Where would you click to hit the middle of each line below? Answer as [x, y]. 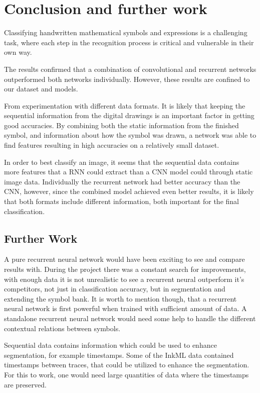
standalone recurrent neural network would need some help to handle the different [130, 318]
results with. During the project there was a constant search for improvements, [125, 269]
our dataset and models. [41, 89]
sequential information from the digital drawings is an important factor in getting [129, 115]
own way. [18, 52]
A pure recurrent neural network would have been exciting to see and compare [124, 259]
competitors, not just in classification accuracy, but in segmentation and [115, 289]
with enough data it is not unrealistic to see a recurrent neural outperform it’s [124, 279]
